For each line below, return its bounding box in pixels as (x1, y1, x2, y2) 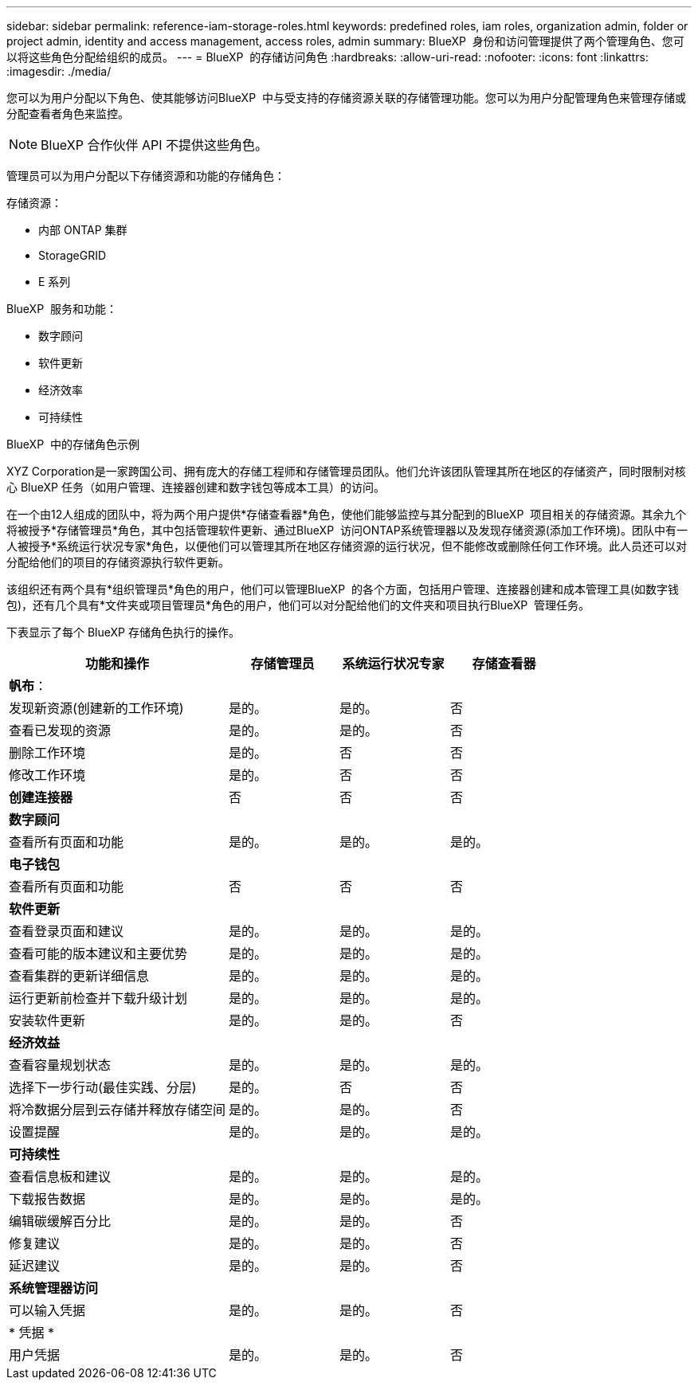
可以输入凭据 (9, 1302, 86, 1318)
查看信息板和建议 (9, 1169, 112, 1184)
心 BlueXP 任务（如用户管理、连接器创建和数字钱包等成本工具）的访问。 (6, 480, 385, 494)
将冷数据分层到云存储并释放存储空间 (9, 1102, 226, 1118)
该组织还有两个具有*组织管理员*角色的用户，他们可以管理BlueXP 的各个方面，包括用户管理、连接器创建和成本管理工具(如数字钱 (6, 582, 680, 596)
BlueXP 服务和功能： (6, 302, 117, 315)
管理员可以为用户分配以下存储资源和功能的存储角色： (6, 169, 285, 182)
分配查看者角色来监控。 (6, 107, 129, 120)
